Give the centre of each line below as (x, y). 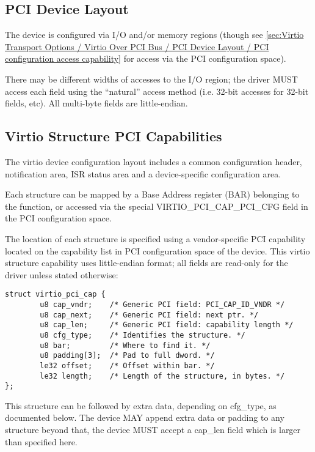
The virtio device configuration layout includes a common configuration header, (154, 161)
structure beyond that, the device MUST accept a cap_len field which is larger (153, 430)
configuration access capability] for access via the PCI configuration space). (146, 58)
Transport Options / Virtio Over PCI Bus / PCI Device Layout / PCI (137, 46)
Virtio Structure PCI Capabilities (114, 136)
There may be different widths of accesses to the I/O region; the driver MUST (151, 79)
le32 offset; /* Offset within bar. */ (127, 365)
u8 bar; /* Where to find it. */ (125, 345)
